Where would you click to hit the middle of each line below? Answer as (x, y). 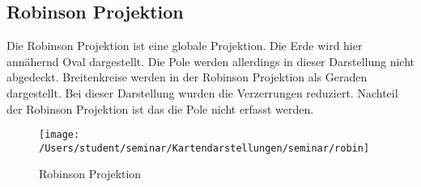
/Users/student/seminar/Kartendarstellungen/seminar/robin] (204, 148)
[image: (60, 135)
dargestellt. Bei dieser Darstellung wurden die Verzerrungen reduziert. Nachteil (202, 92)
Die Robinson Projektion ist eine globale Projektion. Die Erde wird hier (185, 46)
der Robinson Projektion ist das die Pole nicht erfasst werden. (160, 108)
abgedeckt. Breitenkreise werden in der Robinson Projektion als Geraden (187, 77)
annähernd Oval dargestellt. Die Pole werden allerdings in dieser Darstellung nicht (210, 61)
